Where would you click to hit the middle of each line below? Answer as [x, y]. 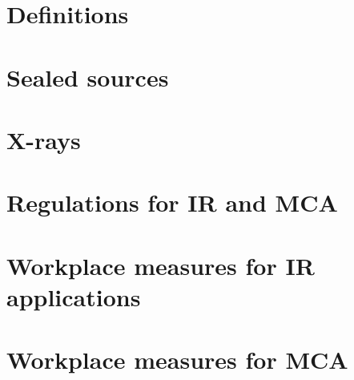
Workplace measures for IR [161, 265]
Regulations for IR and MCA [172, 202]
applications [74, 296]
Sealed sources [88, 77]
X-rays [44, 139]
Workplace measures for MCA [177, 360]
